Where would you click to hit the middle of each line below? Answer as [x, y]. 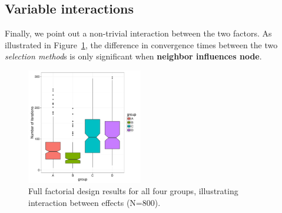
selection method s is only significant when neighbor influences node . [133, 56]
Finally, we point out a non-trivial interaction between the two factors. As [138, 33]
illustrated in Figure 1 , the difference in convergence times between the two [141, 44]
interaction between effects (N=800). [94, 202]
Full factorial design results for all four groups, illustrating [133, 191]
